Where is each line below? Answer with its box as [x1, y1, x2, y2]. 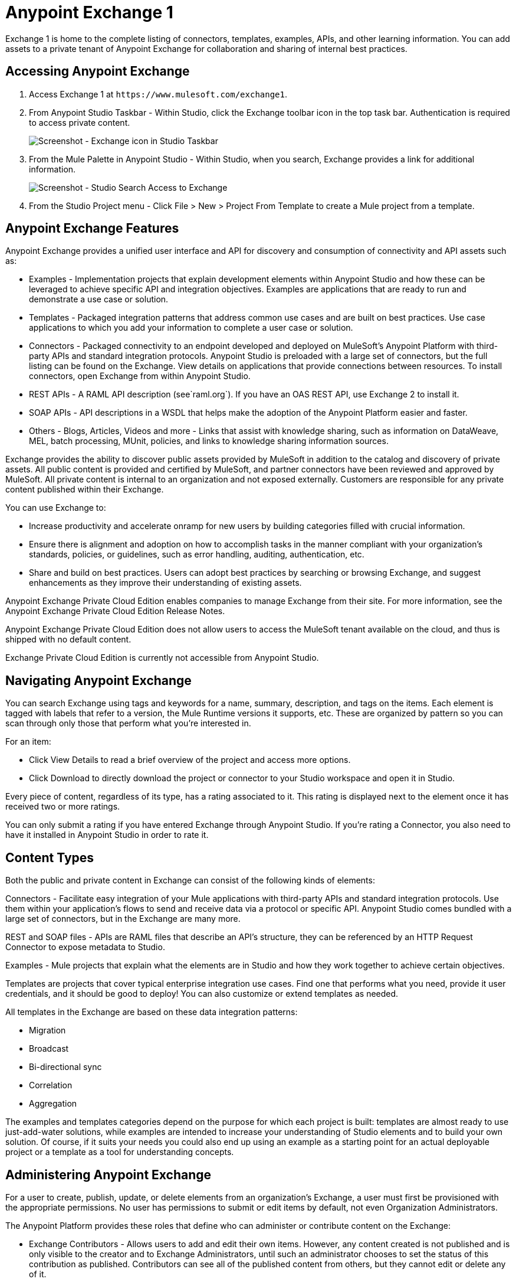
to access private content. [29, 117, 130, 128]
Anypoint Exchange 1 [5, 2, 173, 22]
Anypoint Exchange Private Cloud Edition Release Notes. [5, 606, 225, 616]
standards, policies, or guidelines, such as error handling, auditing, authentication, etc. [29, 549, 364, 560]
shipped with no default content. [5, 634, 132, 645]
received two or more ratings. [5, 801, 120, 812]
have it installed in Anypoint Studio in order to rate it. [5, 830, 209, 840]
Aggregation [29, 1098, 77, 1109]
